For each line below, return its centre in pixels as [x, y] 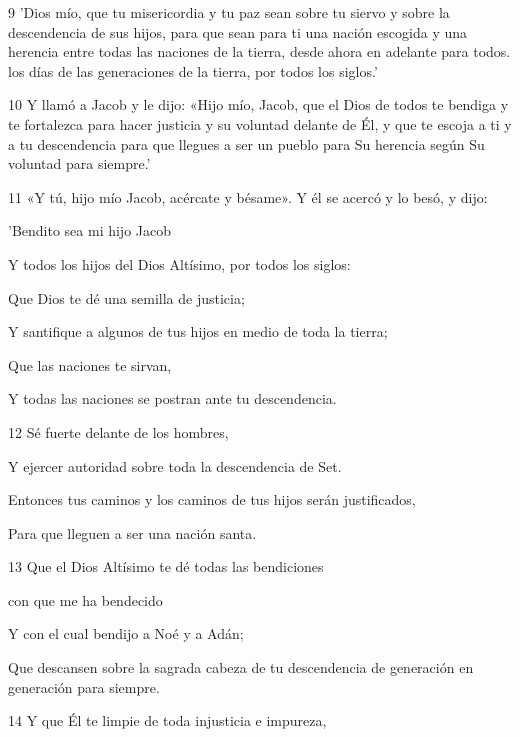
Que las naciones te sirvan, [90, 364]
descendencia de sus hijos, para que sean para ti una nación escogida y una [238, 31]
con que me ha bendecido [85, 599]
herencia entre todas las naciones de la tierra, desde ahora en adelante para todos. [259, 51]
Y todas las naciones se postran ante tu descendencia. [172, 398]
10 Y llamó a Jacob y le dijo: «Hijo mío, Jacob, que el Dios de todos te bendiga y [258, 104]
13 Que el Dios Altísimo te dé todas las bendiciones [166, 566]
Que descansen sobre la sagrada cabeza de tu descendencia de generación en [241, 667]
